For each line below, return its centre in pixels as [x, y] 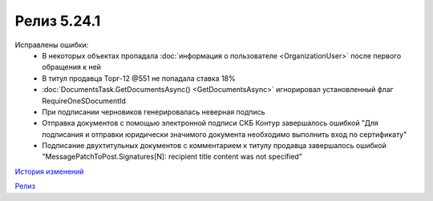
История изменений [49, 171]
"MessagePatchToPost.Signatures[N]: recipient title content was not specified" [172, 157]
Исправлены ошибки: [52, 45]
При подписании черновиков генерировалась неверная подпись [154, 111]
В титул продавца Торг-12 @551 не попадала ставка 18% [139, 78]
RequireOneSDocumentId [84, 101]
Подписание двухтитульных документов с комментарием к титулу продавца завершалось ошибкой [214, 146]
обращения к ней [72, 67]
